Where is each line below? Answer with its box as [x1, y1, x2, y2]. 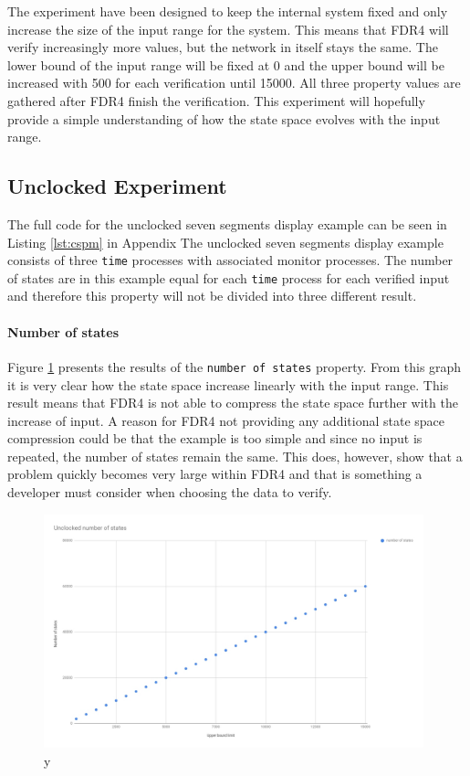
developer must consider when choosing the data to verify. [7, 483, 332, 502]
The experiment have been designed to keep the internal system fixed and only [7, 2, 448, 20]
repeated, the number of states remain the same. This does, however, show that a [7, 446, 463, 465]
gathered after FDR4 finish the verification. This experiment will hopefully [7, 90, 425, 110]
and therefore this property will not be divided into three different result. [7, 286, 417, 305]
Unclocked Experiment [7, 172, 227, 200]
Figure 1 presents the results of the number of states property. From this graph [7, 356, 462, 376]
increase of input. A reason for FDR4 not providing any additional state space [7, 410, 445, 430]
